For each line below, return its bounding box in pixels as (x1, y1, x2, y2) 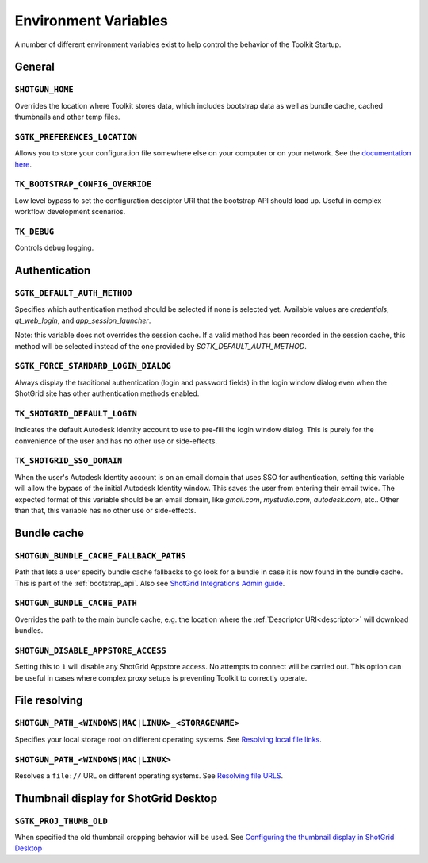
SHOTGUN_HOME (14, 84, 75, 95)
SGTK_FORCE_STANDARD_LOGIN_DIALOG (14, 361, 172, 372)
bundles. (14, 626, 44, 635)
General (14, 60, 55, 74)
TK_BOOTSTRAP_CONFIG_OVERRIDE (14, 179, 152, 190)
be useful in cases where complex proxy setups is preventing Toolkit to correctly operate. (14, 673, 308, 682)
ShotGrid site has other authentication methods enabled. (14, 389, 200, 398)
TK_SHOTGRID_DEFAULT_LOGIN (14, 408, 138, 419)
